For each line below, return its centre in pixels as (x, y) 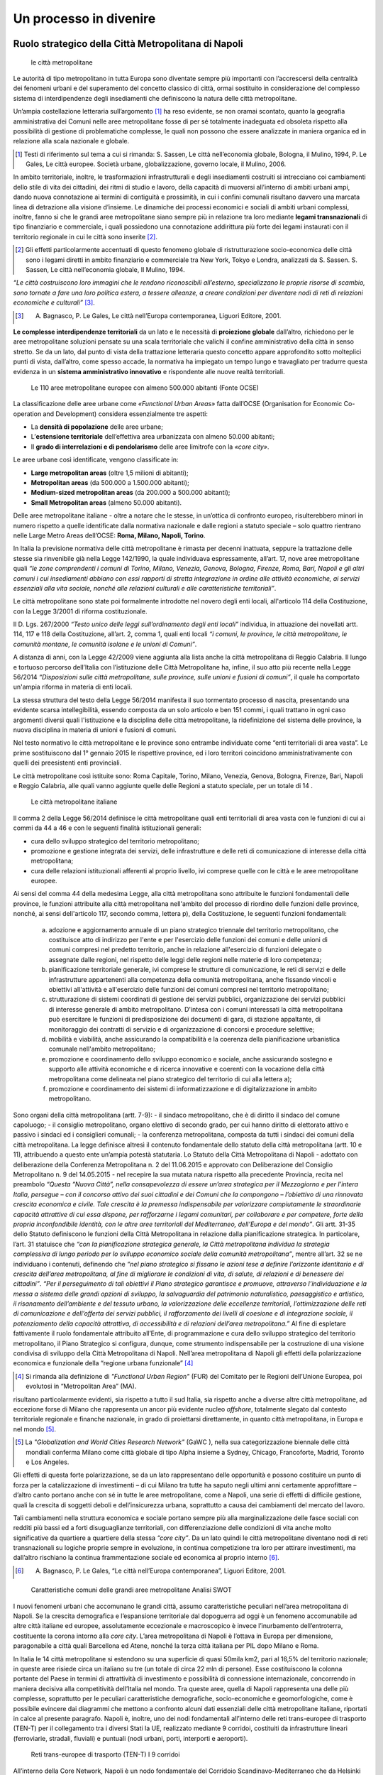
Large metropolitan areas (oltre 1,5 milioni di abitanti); (110, 473)
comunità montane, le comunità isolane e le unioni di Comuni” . (105, 644)
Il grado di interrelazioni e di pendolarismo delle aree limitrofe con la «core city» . (150, 447)
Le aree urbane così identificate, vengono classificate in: (96, 460)
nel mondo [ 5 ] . (35, 1429)
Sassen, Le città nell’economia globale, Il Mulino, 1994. (105, 269)
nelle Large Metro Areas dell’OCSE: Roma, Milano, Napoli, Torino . (109, 535)
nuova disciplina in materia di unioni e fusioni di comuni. (95, 730)
